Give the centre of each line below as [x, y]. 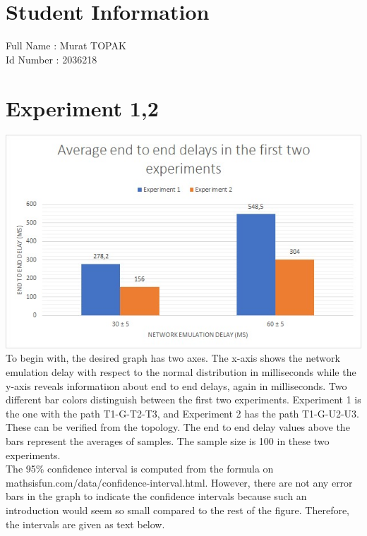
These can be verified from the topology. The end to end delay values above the [178, 427]
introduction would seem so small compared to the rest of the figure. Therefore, [178, 510]
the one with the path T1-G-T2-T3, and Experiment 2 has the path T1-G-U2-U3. [182, 413]
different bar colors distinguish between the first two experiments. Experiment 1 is [183, 400]
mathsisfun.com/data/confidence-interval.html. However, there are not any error [179, 482]
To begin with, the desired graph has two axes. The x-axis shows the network [173, 358]
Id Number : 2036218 [52, 59]
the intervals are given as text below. [85, 524]
